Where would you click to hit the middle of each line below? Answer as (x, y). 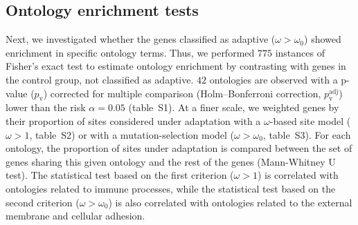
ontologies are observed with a (274, 79)
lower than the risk (46, 107)
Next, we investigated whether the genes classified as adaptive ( (141, 39)
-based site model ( (310, 120)
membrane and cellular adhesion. (75, 216)
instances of (300, 52)
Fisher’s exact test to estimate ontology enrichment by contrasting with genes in (176, 66)
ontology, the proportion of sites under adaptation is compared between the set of (179, 148)
